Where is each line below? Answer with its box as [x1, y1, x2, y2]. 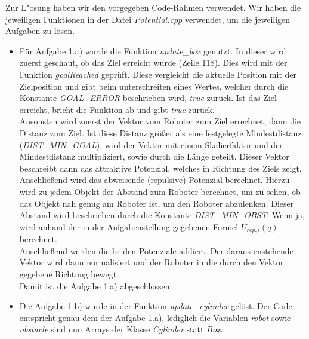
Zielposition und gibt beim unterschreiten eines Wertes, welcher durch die [19, 80, 289, 92]
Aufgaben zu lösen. [5, 25, 75, 37]
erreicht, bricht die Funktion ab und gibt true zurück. [19, 103, 215, 115]
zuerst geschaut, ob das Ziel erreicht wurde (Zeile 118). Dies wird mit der [19, 56, 288, 69]
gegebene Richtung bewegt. [19, 267, 119, 280]
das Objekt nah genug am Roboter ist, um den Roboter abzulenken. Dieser [19, 197, 294, 209]
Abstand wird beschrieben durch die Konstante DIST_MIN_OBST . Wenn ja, [19, 209, 305, 221]
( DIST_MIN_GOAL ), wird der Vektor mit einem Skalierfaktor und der [19, 138, 283, 151]
